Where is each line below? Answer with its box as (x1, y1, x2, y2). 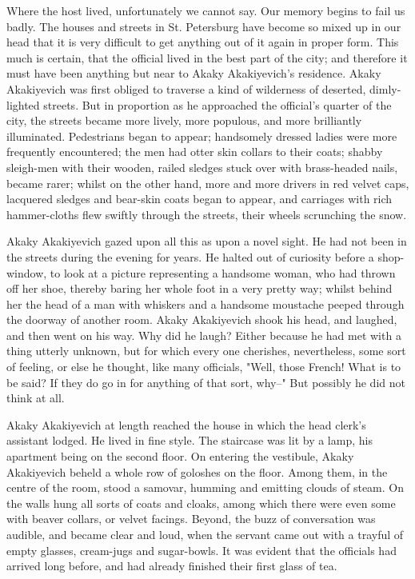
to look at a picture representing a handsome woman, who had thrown (50, 264, 396, 281)
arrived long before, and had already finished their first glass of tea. (6, 557, 337, 574)
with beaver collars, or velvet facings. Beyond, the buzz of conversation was (6, 510, 376, 527)
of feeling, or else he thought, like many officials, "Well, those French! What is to (6, 358, 401, 375)
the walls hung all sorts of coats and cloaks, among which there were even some (6, 494, 396, 511)
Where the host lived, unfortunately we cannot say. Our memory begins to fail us (6, 2, 405, 18)
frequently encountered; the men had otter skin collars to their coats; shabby (6, 143, 383, 160)
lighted (6, 96, 40, 113)
